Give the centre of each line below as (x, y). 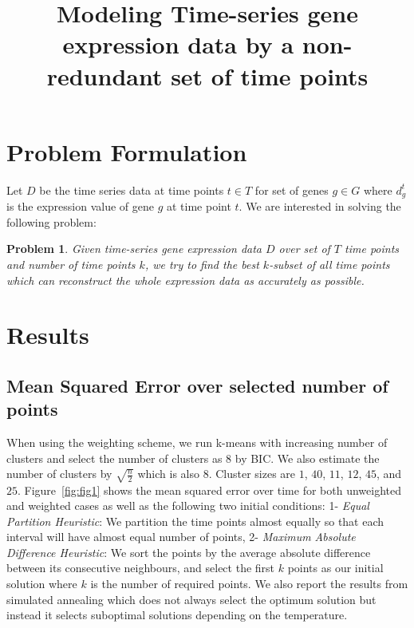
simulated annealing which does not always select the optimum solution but (191, 599)
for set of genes (292, 190)
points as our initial (335, 568)
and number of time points (71, 264)
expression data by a (178, 44)
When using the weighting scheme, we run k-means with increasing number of (197, 442)
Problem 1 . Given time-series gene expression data (134, 249)
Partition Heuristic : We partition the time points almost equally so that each (195, 521)
